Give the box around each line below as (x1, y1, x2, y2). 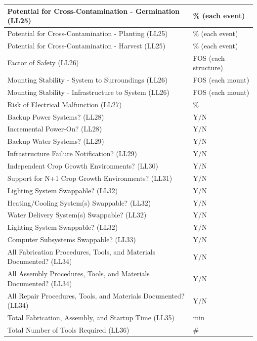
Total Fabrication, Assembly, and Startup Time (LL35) (7, 312, 175, 323)
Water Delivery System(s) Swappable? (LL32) (7, 210, 147, 220)
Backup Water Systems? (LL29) (7, 136, 104, 146)
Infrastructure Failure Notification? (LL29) (7, 148, 137, 159)
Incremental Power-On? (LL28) (7, 124, 102, 134)
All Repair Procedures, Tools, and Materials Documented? (7, 290, 185, 300)
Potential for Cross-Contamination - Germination (7, 5, 180, 16)
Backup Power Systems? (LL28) (7, 111, 104, 122)
